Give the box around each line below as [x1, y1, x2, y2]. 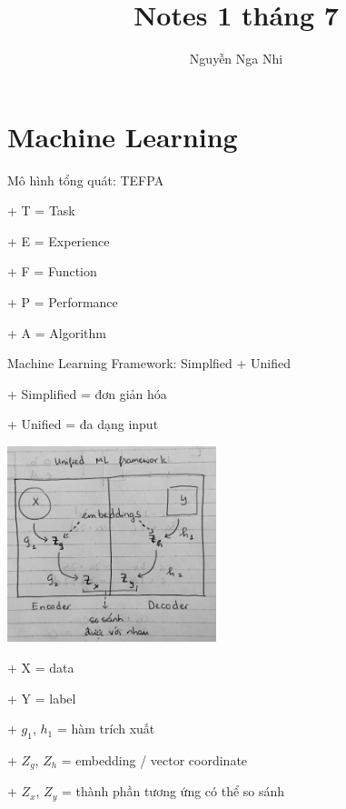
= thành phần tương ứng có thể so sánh [61, 782, 285, 801]
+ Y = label [7, 688, 76, 707]
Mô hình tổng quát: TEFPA [7, 170, 164, 189]
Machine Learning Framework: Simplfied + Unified [7, 354, 292, 373]
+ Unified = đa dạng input [7, 414, 159, 434]
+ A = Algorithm [7, 323, 106, 342]
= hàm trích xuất [56, 719, 155, 738]
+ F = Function [7, 262, 97, 281]
